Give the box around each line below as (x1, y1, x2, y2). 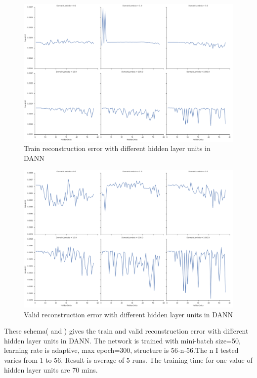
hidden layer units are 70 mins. (4, 364, 98, 375)
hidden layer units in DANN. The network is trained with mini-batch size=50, (4, 335, 241, 345)
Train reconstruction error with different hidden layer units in (24, 143, 211, 153)
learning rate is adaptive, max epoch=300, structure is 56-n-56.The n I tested (4, 345, 239, 355)
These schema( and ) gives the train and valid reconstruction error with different (4, 326, 249, 336)
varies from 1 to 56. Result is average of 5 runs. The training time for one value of (4, 355, 253, 365)
